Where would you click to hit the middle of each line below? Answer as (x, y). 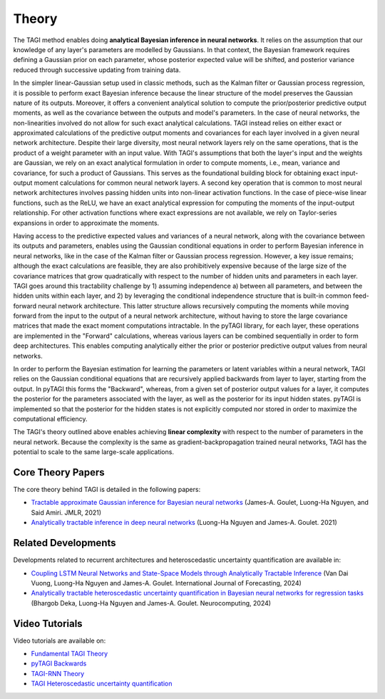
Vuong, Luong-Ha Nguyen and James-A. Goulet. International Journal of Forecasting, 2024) (166, 583)
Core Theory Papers (59, 472)
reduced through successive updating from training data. (97, 70)
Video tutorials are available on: (60, 640)
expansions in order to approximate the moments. (86, 223)
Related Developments (65, 543)
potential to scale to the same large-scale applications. (94, 452)
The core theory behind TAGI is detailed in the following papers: (107, 490)
